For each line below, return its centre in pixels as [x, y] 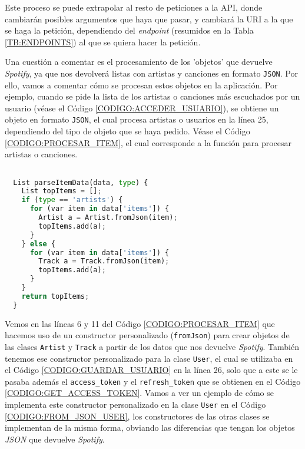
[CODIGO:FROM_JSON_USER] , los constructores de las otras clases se [137, 416]
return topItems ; [55, 296]
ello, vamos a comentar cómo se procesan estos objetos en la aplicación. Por [141, 85]
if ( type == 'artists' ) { [72, 200]
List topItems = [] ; [62, 191]
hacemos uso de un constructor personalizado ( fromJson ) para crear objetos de [147, 335]
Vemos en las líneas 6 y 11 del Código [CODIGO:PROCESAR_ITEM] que [140, 323]
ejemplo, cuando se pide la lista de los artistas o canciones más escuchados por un [152, 96]
